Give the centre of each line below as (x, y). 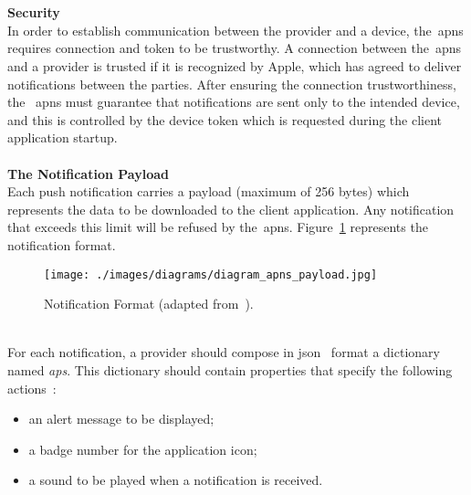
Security (34, 12)
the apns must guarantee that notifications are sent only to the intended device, (234, 102)
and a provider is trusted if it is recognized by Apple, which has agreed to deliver (235, 65)
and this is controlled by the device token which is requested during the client (225, 119)
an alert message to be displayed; (121, 419)
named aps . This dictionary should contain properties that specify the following (230, 369)
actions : (32, 388)
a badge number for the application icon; (143, 449)
